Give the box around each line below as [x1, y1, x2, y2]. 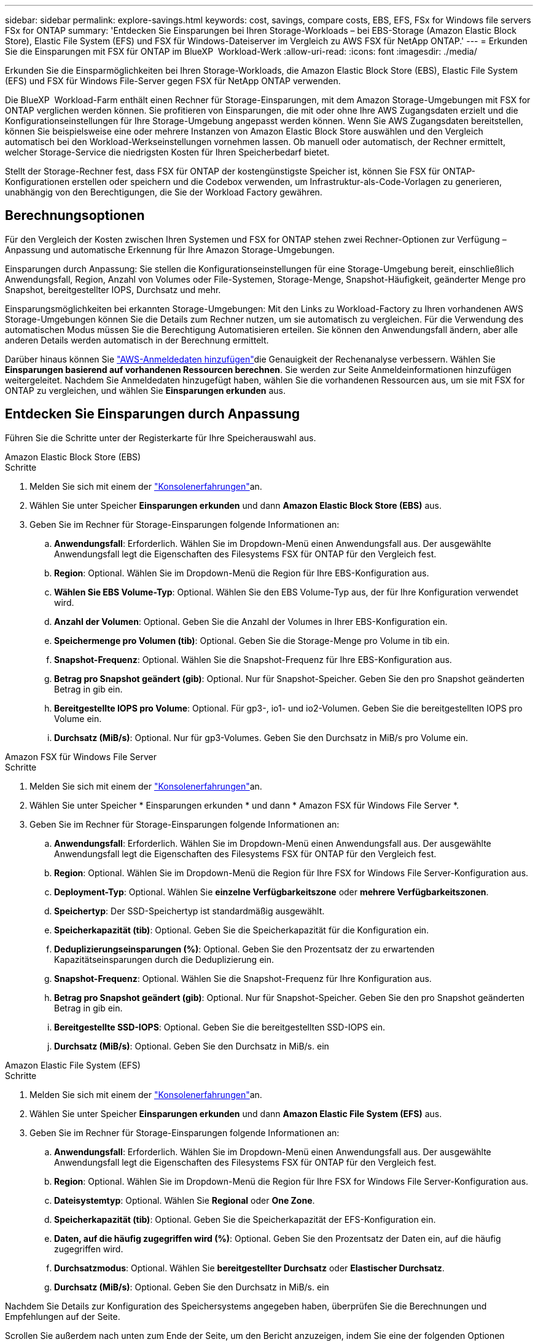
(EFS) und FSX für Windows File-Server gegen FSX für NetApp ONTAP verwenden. [5, 76, 341, 86]
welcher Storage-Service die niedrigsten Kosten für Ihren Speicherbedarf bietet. [5, 147, 330, 157]
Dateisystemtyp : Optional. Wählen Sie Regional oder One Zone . [54, 1195, 315, 1206]
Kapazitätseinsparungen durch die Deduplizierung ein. [54, 954, 274, 965]
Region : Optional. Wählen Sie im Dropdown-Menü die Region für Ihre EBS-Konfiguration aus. [54, 567, 429, 578]
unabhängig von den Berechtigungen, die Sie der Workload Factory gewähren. [5, 187, 322, 197]
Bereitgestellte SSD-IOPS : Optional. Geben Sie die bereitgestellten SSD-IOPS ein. [54, 1021, 386, 1032]
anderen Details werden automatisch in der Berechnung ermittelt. [5, 334, 269, 345]
